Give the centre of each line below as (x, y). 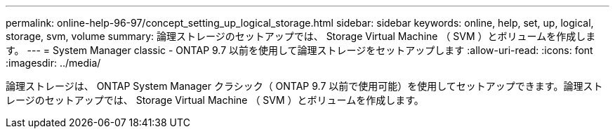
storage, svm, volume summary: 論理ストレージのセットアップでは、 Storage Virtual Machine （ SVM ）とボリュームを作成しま (301, 36)
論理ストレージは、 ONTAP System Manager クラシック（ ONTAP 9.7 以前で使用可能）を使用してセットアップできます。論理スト (304, 86)
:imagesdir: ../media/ (53, 63)
